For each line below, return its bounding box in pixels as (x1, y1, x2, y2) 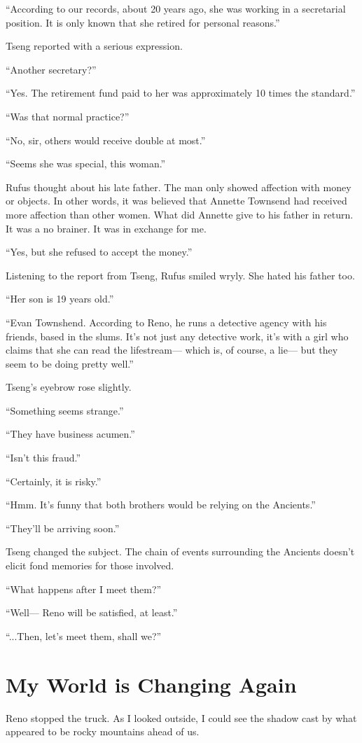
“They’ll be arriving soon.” (6, 520, 120, 535)
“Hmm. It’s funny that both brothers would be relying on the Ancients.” (6, 497, 316, 512)
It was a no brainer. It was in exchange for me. (6, 221, 207, 235)
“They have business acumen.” (6, 426, 135, 441)
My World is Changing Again (6, 669, 297, 698)
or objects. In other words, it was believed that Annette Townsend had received (6, 193, 347, 208)
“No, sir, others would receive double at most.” (6, 132, 206, 147)
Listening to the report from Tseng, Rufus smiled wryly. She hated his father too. (6, 268, 355, 282)
